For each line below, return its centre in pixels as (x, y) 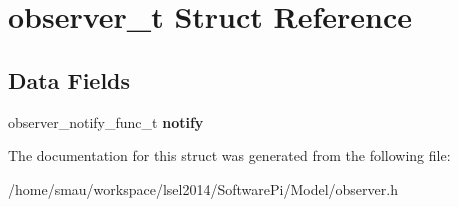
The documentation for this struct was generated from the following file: (229, 155)
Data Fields (69, 79)
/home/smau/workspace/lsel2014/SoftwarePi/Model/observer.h (203, 188)
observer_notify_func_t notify (106, 121)
